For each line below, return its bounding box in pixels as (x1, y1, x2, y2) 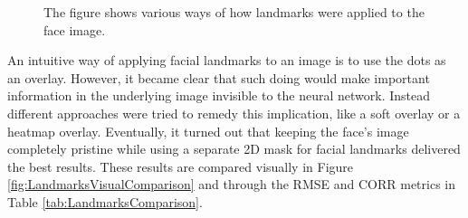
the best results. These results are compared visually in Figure (7, 156, 354, 175)
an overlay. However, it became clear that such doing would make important (7, 68, 430, 87)
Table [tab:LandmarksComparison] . (7, 192, 203, 211)
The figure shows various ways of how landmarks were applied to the (43, 3, 425, 21)
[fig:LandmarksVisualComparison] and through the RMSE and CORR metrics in (7, 175, 455, 194)
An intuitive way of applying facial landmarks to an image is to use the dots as (7, 51, 446, 70)
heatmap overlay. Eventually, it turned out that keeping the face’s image (7, 121, 409, 140)
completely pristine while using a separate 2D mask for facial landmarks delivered (7, 139, 461, 158)
